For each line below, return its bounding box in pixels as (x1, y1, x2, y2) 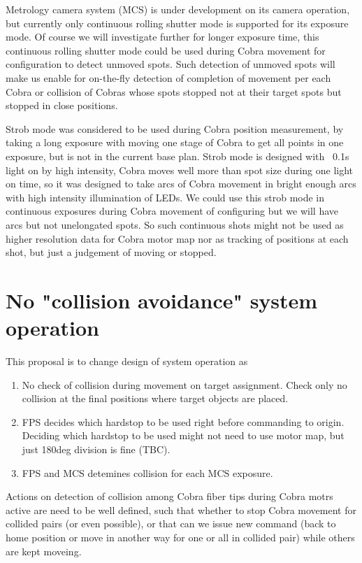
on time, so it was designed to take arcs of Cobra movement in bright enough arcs (6, 176, 356, 191)
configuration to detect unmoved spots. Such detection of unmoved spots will (6, 57, 335, 71)
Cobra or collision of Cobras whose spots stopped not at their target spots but (6, 84, 342, 99)
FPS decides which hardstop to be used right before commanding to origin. (22, 414, 345, 429)
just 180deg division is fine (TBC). (22, 441, 171, 456)
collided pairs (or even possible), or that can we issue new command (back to (6, 516, 336, 531)
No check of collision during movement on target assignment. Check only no (22, 377, 347, 392)
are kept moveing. (6, 543, 82, 558)
